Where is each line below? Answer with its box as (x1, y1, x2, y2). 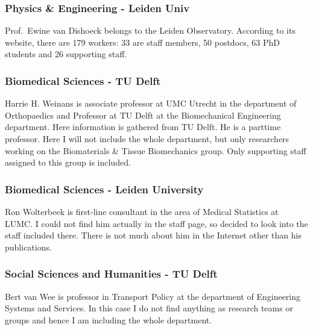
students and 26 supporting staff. (5, 48, 127, 60)
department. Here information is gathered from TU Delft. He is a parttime (5, 120, 281, 133)
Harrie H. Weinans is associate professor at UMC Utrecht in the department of (5, 97, 297, 110)
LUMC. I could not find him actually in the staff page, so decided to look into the (5, 217, 308, 229)
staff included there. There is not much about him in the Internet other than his (5, 229, 302, 241)
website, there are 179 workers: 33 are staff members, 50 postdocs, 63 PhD (5, 36, 280, 48)
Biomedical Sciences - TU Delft (5, 73, 161, 88)
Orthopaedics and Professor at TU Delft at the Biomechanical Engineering (5, 108, 281, 121)
